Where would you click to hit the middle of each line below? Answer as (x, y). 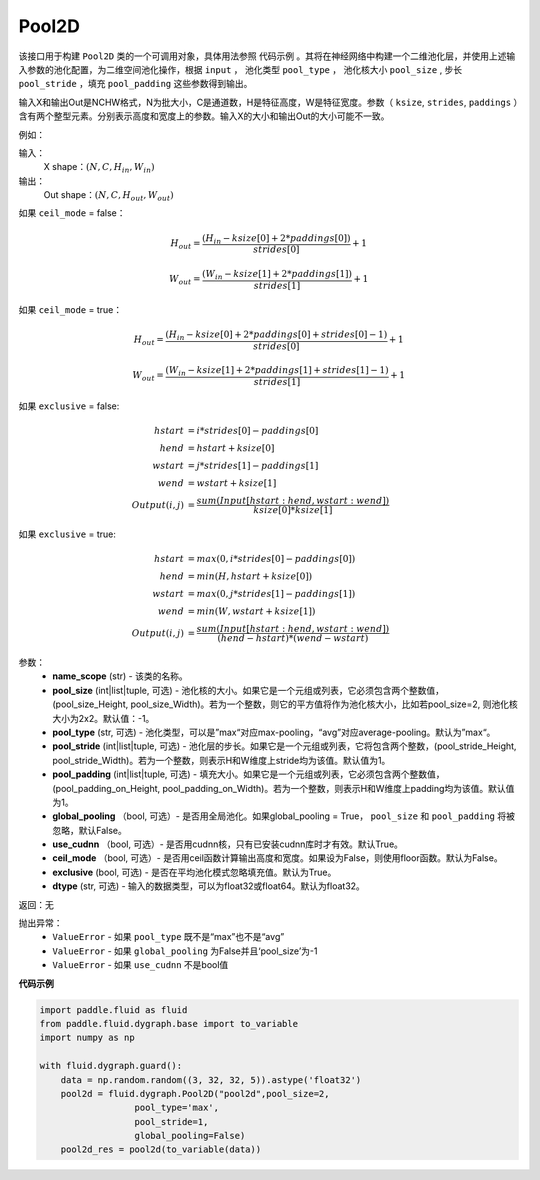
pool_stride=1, (171, 1121)
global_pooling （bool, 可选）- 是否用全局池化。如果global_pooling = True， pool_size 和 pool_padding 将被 (283, 816)
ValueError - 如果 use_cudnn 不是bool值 (140, 965)
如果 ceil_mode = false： (72, 213)
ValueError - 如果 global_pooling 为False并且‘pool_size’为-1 (185, 951)
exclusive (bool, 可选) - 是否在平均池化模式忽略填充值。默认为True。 (194, 872)
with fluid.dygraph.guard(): (111, 1066)
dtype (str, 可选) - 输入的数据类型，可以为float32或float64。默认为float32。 (208, 886)
